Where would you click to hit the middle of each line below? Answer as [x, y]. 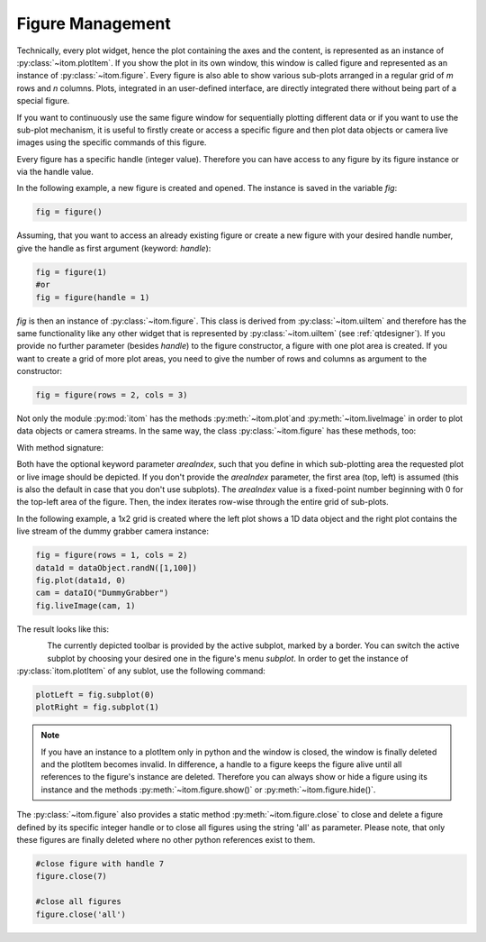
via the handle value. [55, 172]
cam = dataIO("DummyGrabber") [102, 593]
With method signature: [60, 447]
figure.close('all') [81, 914]
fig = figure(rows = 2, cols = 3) [112, 395]
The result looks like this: [63, 629]
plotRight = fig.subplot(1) [97, 707]
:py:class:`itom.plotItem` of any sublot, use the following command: [141, 671]
